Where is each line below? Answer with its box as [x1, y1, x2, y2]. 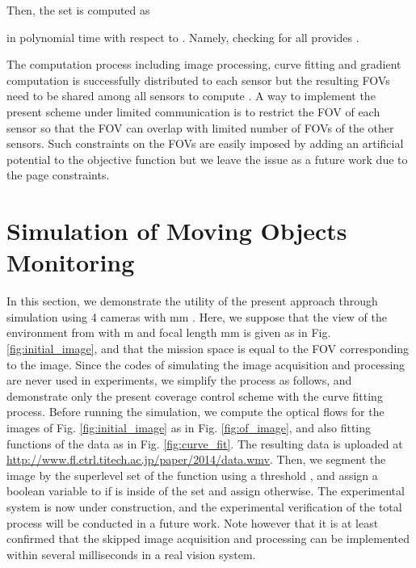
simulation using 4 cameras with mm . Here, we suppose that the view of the [6, 308, 387, 325]
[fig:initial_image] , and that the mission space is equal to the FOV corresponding [6, 340, 410, 357]
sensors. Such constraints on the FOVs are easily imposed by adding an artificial [6, 135, 404, 152]
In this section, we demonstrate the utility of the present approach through [6, 292, 378, 309]
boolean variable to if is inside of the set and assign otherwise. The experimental [6, 482, 405, 499]
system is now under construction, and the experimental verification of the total [6, 498, 402, 515]
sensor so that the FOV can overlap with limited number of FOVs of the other [6, 119, 394, 136]
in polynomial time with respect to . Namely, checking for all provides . [6, 28, 359, 45]
